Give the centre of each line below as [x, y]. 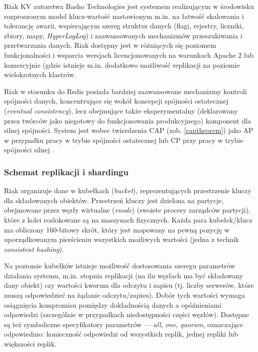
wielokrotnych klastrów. [40, 74]
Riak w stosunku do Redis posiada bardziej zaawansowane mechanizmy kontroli [126, 91]
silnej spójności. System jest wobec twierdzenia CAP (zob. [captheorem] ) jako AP [129, 130]
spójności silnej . [29, 150]
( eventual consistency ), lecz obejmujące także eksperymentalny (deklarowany [121, 110]
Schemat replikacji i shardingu [66, 172]
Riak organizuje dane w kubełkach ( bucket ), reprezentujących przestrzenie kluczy [128, 190]
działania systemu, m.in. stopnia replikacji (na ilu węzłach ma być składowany [124, 275]
